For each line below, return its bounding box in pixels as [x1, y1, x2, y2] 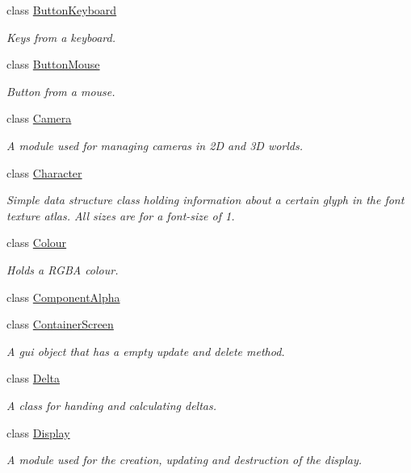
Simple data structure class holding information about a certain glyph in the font [6, 191, 405, 208]
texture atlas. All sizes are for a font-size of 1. [6, 207, 235, 224]
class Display [6, 424, 70, 441]
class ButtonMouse [6, 56, 100, 73]
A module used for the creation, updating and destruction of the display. [6, 451, 362, 468]
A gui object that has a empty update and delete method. [6, 342, 285, 359]
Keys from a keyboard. [6, 28, 115, 45]
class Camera [6, 110, 72, 127]
